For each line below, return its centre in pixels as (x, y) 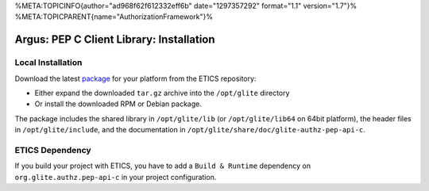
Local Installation (48, 63)
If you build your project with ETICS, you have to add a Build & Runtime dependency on (163, 166)
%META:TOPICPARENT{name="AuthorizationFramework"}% (114, 17)
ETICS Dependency (53, 150)
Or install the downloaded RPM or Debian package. (118, 104)
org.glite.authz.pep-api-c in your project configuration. (116, 177)
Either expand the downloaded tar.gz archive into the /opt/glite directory (162, 93)
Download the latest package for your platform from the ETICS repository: (135, 78)
